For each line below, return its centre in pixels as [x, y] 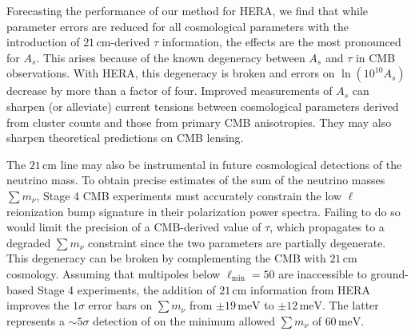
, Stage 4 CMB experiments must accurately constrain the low [189, 195]
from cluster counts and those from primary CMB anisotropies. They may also [199, 122]
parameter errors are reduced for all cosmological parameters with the [178, 26]
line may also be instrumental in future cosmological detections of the [231, 164]
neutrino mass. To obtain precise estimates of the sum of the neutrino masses [196, 180]
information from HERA [310, 289]
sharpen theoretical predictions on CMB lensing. [125, 138]
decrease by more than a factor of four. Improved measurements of [170, 91]
